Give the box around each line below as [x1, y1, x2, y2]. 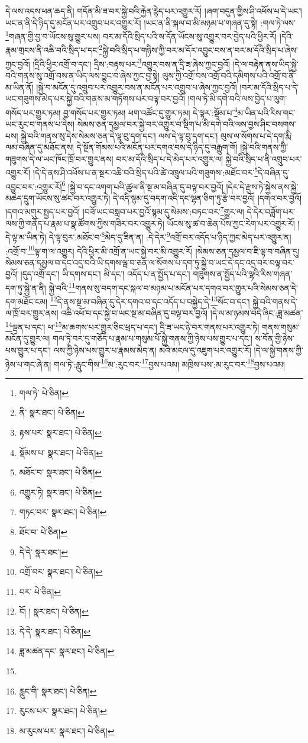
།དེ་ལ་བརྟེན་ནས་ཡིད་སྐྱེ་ [232, 57, 299, 70]
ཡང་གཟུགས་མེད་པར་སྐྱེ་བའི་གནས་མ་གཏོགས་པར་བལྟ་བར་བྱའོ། [5, 92, 186, 105]
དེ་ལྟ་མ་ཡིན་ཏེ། [5, 230, 47, 243]
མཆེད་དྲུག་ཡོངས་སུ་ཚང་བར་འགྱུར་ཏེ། [5, 191, 111, 204]
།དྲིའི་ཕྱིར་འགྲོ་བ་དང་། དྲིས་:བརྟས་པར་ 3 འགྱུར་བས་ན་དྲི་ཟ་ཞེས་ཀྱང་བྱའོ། [33, 56, 231, 70]
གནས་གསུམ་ [262, 320, 300, 333]
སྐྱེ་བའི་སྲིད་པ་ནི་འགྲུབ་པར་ [225, 152, 302, 165]
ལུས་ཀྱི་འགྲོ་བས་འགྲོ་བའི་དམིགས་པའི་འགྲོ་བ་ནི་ [162, 69, 296, 81]
